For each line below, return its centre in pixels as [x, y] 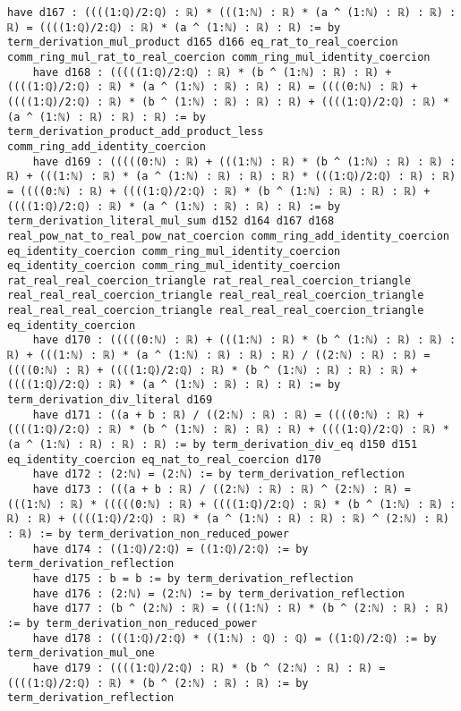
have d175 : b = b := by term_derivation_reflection [193, 578]
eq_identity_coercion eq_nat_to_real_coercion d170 [164, 459]
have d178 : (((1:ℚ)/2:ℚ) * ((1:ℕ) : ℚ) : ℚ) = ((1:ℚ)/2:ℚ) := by [235, 638]
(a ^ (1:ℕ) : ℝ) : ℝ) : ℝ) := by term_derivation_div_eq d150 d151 [213, 445]
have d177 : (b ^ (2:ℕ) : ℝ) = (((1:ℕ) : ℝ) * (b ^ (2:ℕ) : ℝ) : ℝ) [241, 609]
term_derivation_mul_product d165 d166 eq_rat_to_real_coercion [203, 42]
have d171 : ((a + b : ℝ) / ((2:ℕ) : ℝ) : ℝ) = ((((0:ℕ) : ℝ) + [228, 415]
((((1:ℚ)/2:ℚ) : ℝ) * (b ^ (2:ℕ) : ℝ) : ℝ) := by [158, 683]
